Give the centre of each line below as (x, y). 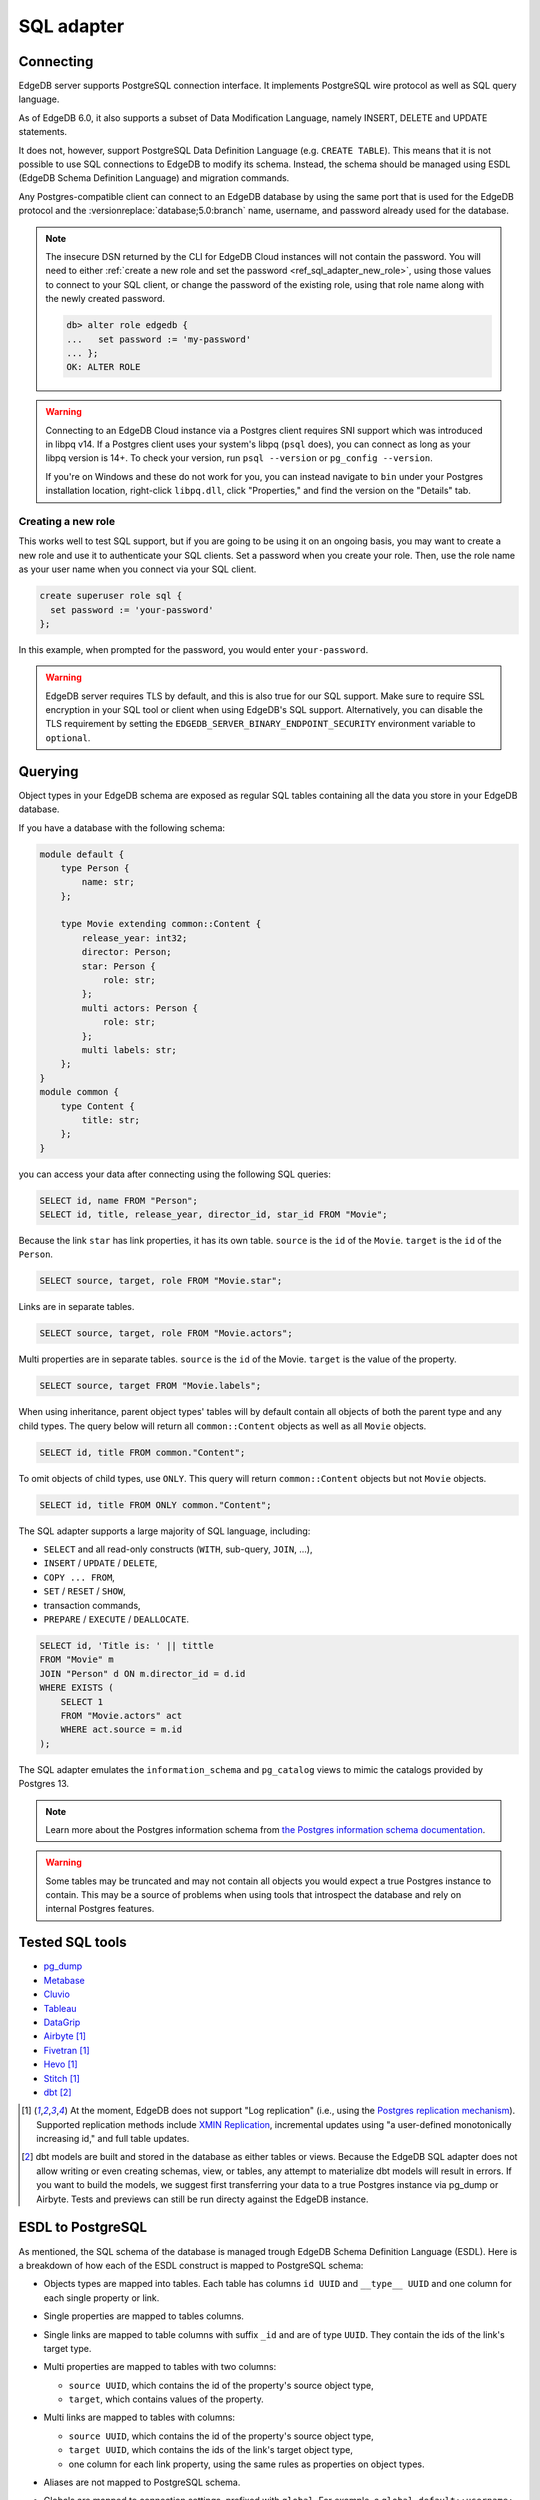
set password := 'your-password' (132, 609)
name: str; (108, 882)
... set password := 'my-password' (159, 339)
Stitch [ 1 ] (61, 2078)
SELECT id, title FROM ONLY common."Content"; (155, 1504)
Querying (48, 771)
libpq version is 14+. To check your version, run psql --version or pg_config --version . (239, 458)
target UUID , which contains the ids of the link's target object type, (211, 2450)
